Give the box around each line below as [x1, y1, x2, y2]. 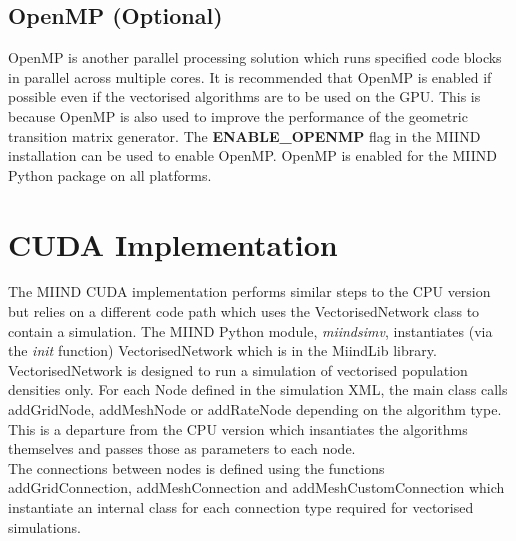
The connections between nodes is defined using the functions [8, 457, 385, 478]
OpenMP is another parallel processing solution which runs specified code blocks [8, 47, 502, 68]
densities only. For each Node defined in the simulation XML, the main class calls [8, 379, 508, 400]
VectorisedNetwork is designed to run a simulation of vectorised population [8, 359, 468, 380]
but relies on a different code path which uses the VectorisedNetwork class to [8, 301, 480, 322]
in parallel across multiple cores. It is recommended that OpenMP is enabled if [8, 66, 492, 87]
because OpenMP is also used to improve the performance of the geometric [8, 105, 468, 126]
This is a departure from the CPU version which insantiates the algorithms [8, 418, 468, 439]
